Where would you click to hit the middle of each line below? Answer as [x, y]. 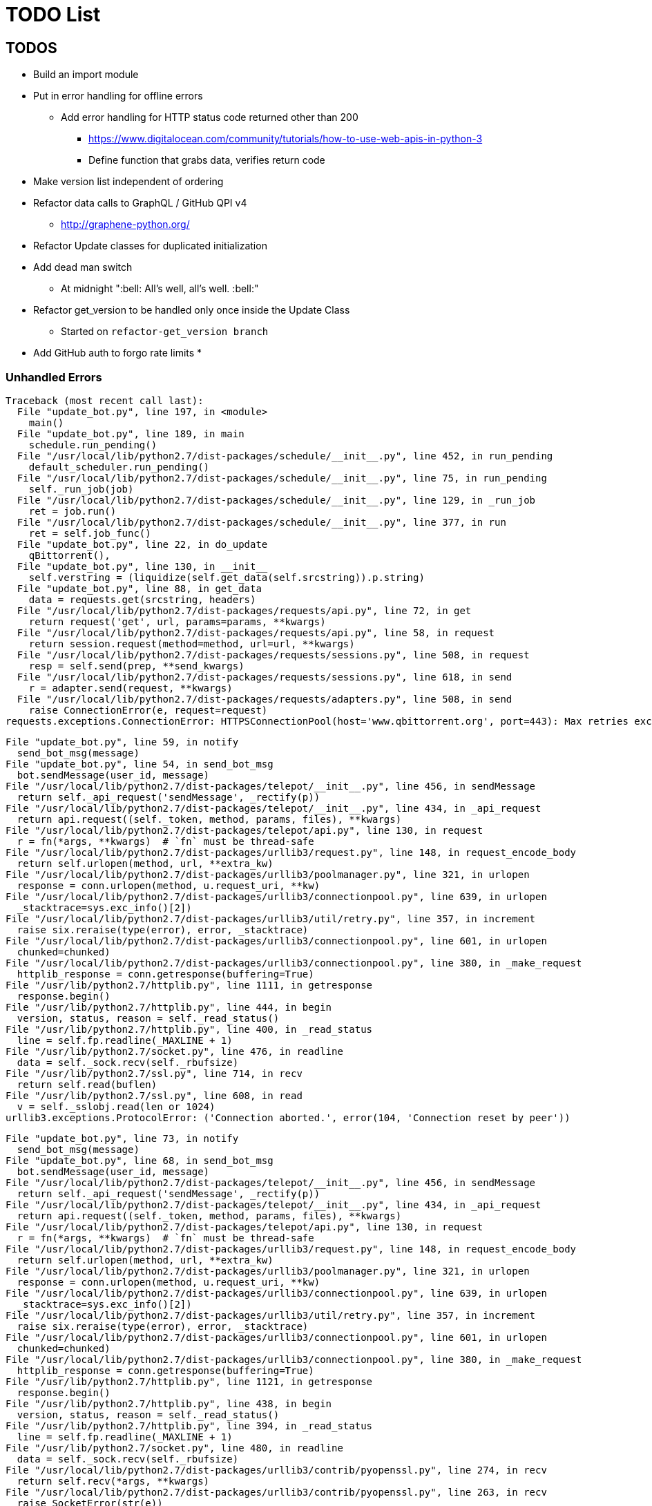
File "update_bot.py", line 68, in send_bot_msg [140, 1160]
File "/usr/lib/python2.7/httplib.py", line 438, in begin [169, 1403]
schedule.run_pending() [93, 445]
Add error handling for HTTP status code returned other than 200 [210, 117]
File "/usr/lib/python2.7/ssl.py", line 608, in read [154, 1095]
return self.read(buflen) [87, 1084]
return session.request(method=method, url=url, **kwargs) [192, 644]
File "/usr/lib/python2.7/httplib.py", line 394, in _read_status [189, 1426]
